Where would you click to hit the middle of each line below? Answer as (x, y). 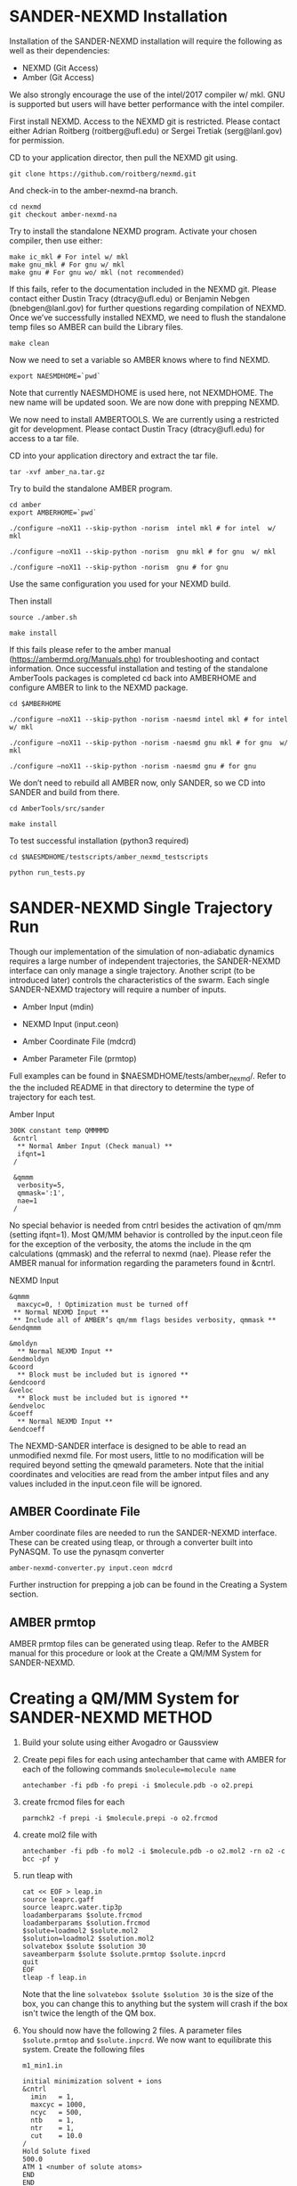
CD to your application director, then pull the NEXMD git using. (124, 157)
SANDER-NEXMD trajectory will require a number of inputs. (118, 989)
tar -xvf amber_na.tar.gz (57, 472)
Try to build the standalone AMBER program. (91, 489)
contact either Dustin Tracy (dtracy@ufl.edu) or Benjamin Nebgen (130, 298)
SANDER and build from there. (64, 792)
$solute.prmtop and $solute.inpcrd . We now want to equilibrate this (147, 2040)
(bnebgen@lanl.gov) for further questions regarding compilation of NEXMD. (148, 308)
